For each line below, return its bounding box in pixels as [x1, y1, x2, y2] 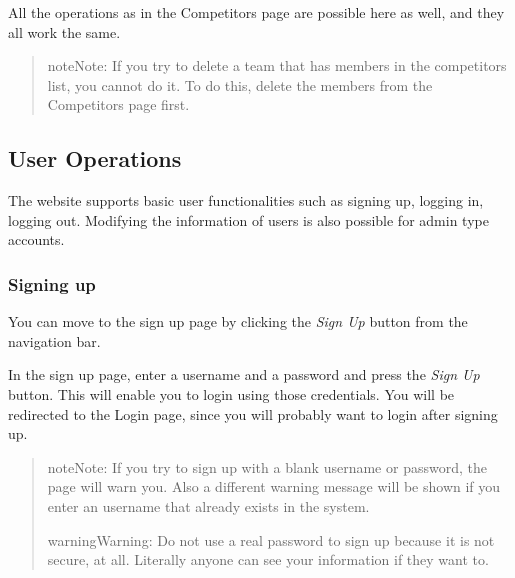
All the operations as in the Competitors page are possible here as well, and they [8, 2, 505, 22]
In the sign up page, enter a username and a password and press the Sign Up [8, 364, 480, 385]
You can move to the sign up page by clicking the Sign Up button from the [8, 311, 468, 332]
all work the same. [8, 21, 121, 42]
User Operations [8, 143, 182, 174]
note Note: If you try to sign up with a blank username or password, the [47, 456, 487, 477]
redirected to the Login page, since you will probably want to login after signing [8, 403, 498, 424]
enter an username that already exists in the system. [47, 495, 370, 516]
